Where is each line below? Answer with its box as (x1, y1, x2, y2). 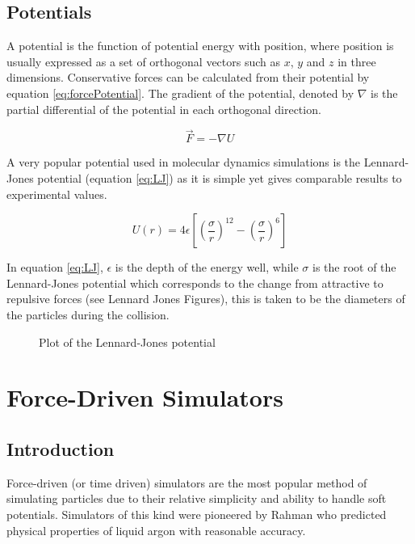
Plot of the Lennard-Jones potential (39, 333, 216, 350)
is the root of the (312, 259, 396, 276)
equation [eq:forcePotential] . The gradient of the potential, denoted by (6, 84, 354, 101)
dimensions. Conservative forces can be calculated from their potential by (6, 69, 370, 86)
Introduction (6, 436, 115, 461)
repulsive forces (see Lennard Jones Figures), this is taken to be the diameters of (6, 290, 405, 307)
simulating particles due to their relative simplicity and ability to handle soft (6, 490, 387, 507)
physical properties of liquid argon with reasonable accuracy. (6, 521, 306, 538)
